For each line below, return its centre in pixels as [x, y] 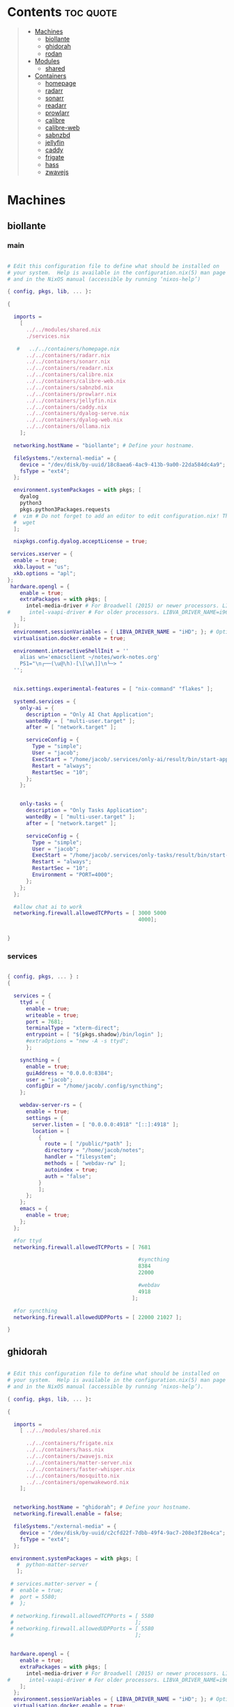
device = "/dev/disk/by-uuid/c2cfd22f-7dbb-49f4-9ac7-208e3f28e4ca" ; [123, 1533]
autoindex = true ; [71, 1170]
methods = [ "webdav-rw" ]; [85, 1164]
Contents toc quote [62, 12]
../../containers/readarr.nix [69, 368]
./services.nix [48, 336]
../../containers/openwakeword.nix [77, 1482]
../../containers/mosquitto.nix [72, 1476]
